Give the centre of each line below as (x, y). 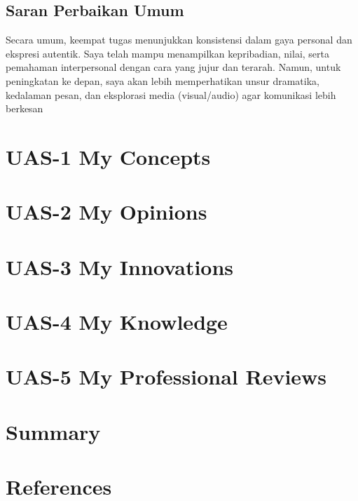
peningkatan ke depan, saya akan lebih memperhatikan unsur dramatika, (163, 80)
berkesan (25, 108)
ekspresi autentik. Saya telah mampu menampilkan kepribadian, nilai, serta (167, 53)
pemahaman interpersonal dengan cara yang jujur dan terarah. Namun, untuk (173, 67)
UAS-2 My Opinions (106, 212)
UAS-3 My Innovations (120, 266)
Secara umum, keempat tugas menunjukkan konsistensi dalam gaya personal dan (179, 40)
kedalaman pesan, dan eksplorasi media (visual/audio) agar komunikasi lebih (171, 94)
